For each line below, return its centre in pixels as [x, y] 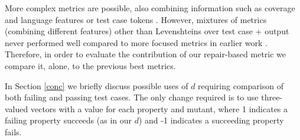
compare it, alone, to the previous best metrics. [90, 65]
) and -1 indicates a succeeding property [211, 120]
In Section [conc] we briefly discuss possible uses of [97, 85]
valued [17, 108]
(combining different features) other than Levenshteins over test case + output [147, 31]
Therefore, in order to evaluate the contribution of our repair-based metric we [146, 54]
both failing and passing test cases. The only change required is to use [132, 97]
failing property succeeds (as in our [69, 120]
